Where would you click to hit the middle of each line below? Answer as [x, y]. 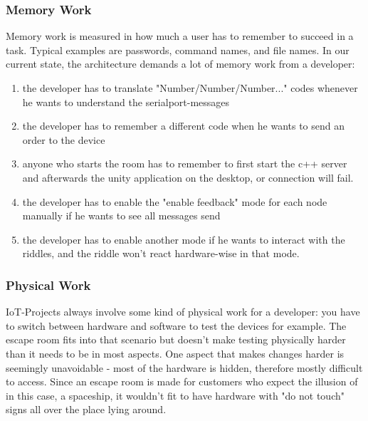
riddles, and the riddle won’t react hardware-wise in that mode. [161, 253]
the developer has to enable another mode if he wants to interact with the [184, 239]
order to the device [64, 139]
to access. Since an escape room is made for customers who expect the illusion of [182, 381]
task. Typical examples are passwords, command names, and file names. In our [178, 50]
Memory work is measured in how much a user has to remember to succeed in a [180, 36]
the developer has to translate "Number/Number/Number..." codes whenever [190, 88]
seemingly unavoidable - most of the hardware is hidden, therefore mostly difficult [184, 367]
